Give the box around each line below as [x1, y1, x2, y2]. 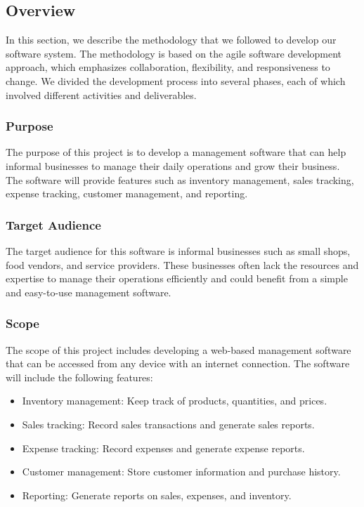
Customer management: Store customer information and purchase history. [22, 464, 341, 479]
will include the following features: [6, 369, 153, 384]
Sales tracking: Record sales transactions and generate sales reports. [22, 416, 315, 431]
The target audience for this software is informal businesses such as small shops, [6, 243, 351, 258]
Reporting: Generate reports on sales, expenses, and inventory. [22, 487, 292, 502]
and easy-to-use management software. [6, 284, 171, 299]
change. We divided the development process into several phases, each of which [6, 73, 346, 88]
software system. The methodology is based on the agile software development [6, 46, 342, 60]
